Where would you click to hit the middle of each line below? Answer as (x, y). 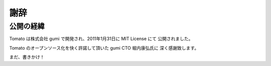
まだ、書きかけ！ (27, 57)
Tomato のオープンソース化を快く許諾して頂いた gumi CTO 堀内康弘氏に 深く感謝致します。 (104, 48)
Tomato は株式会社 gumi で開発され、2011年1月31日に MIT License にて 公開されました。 (101, 39)
